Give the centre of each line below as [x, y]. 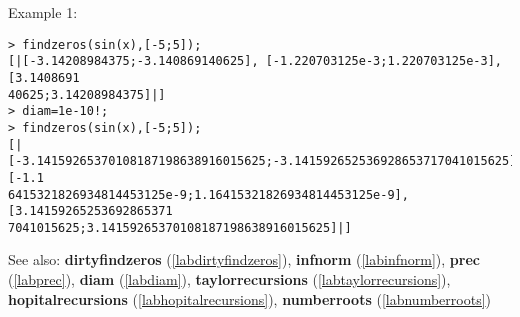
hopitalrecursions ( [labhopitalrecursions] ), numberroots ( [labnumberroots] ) [249, 298]
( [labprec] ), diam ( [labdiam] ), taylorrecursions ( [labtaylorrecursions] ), [229, 279]
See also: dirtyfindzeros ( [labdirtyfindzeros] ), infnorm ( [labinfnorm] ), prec [244, 259]
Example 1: [43, 12]
